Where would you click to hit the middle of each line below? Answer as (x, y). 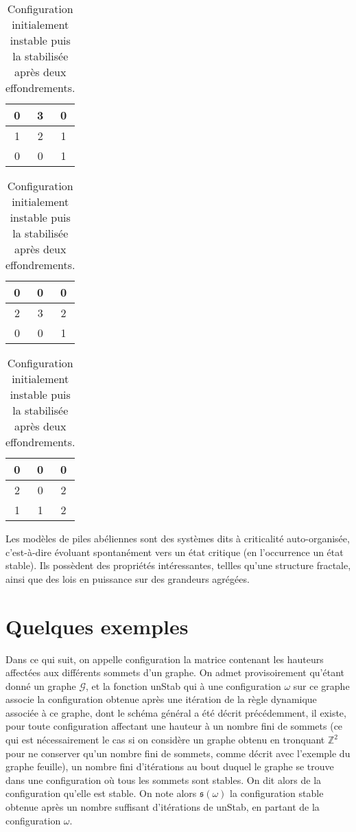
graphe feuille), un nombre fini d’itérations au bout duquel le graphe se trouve (170, 766)
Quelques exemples (97, 626)
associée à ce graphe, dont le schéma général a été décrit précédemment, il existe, (176, 712)
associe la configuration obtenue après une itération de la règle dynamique (161, 699)
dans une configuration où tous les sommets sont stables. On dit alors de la (164, 779)
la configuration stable (277, 793)
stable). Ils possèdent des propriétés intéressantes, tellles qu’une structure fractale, (178, 565)
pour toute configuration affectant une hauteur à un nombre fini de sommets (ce (174, 726)
